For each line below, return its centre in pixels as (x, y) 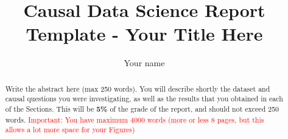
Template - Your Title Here (144, 34)
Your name (144, 63)
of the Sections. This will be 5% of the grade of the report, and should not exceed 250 (142, 109)
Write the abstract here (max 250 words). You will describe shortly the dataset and (138, 88)
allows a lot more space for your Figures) (70, 130)
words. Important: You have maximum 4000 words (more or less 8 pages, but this (135, 119)
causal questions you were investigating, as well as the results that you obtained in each (144, 99)
